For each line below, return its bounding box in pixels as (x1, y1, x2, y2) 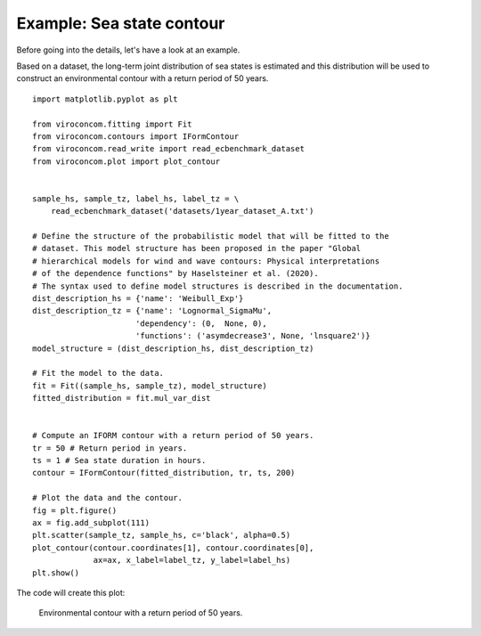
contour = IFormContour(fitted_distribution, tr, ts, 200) (32, 468, 296, 478)
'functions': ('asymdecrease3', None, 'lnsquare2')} (135, 330, 371, 341)
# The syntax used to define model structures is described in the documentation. (32, 281, 404, 291)
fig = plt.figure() (32, 505, 118, 516)
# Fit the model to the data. (32, 368, 165, 379)
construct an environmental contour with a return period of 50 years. (16, 73, 269, 84)
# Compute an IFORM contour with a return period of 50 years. (32, 430, 314, 441)
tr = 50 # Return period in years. (32, 443, 188, 453)
